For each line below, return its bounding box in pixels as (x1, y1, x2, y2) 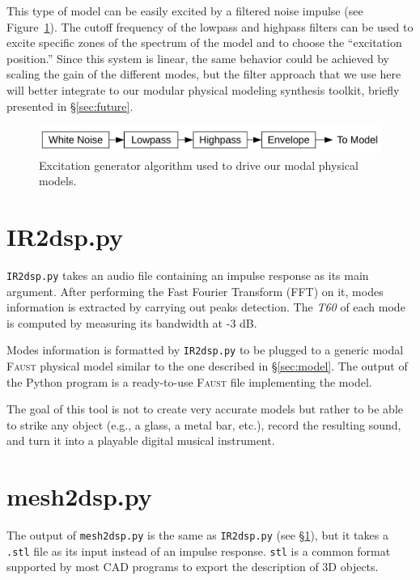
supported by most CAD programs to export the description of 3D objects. (6, 558, 379, 575)
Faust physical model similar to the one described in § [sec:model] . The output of (6, 357, 408, 374)
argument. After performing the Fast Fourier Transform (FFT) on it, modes (6, 282, 384, 299)
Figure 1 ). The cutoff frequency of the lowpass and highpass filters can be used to (6, 18, 414, 35)
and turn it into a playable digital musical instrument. (6, 432, 275, 449)
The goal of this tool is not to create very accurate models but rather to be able (6, 400, 403, 417)
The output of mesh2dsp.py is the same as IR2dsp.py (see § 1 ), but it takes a (6, 527, 388, 544)
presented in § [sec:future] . (6, 97, 134, 114)
